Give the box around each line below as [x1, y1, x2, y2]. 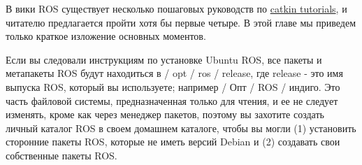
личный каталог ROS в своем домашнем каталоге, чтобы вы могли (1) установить [6, 120, 356, 135]
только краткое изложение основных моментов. [6, 29, 206, 43]
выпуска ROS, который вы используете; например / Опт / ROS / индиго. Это [6, 79, 340, 94]
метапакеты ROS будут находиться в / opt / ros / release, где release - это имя [6, 66, 343, 80]
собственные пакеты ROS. [6, 148, 117, 162]
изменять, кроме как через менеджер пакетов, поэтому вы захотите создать [6, 107, 324, 122]
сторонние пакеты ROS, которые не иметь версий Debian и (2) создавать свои [6, 134, 340, 149]
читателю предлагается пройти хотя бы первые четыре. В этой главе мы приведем [6, 15, 356, 29]
